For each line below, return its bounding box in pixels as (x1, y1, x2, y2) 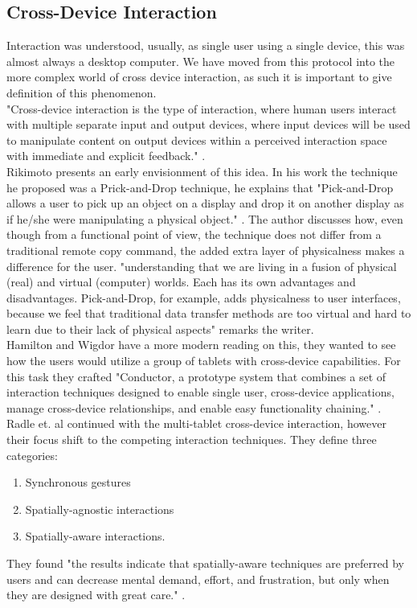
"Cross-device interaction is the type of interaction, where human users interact (6, 100, 397, 117)
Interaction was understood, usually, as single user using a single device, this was (6, 37, 405, 54)
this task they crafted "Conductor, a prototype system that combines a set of (6, 368, 386, 384)
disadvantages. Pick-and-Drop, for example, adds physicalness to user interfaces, (6, 289, 401, 306)
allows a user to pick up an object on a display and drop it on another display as (6, 195, 404, 212)
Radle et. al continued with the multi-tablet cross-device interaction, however (6, 415, 386, 432)
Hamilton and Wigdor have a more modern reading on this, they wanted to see (6, 336, 396, 353)
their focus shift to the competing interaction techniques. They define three (6, 431, 377, 448)
